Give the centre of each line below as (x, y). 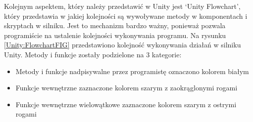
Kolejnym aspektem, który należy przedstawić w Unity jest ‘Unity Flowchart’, (122, 6)
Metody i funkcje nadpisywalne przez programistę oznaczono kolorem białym (132, 71)
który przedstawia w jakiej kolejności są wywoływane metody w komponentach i (126, 16)
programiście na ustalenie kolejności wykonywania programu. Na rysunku (115, 35)
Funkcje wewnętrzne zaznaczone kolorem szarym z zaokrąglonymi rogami (126, 88)
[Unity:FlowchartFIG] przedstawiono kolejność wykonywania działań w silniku (123, 45)
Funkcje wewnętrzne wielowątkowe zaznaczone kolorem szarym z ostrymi (126, 104)
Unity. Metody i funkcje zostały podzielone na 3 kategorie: (93, 54)
